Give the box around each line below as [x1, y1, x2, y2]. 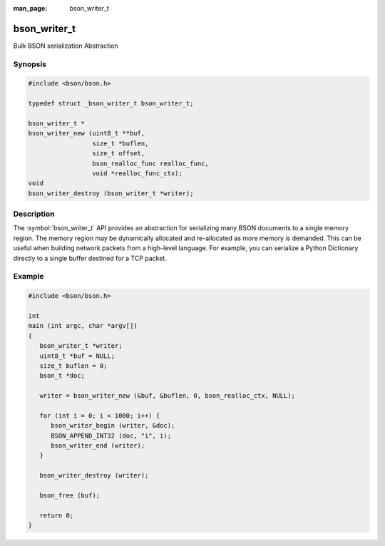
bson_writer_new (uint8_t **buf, [28, 129, 145, 138]
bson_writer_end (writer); [51, 442, 145, 450]
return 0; [39, 511, 74, 520]
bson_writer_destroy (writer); [39, 471, 149, 480]
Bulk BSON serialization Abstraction [13, 41, 118, 50]
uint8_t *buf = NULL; [39, 351, 115, 360]
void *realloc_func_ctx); [91, 169, 183, 177]
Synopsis [13, 59, 46, 69]
